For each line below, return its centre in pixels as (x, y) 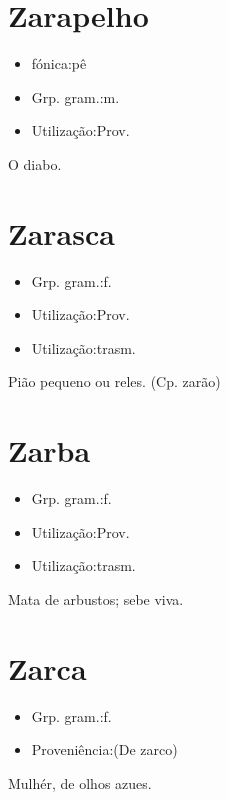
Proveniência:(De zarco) (104, 749)
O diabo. (35, 163)
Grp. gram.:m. (75, 96)
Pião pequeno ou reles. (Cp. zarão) (114, 381)
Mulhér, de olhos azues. (80, 782)
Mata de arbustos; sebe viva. (96, 598)
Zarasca (61, 232)
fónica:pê (59, 63)
